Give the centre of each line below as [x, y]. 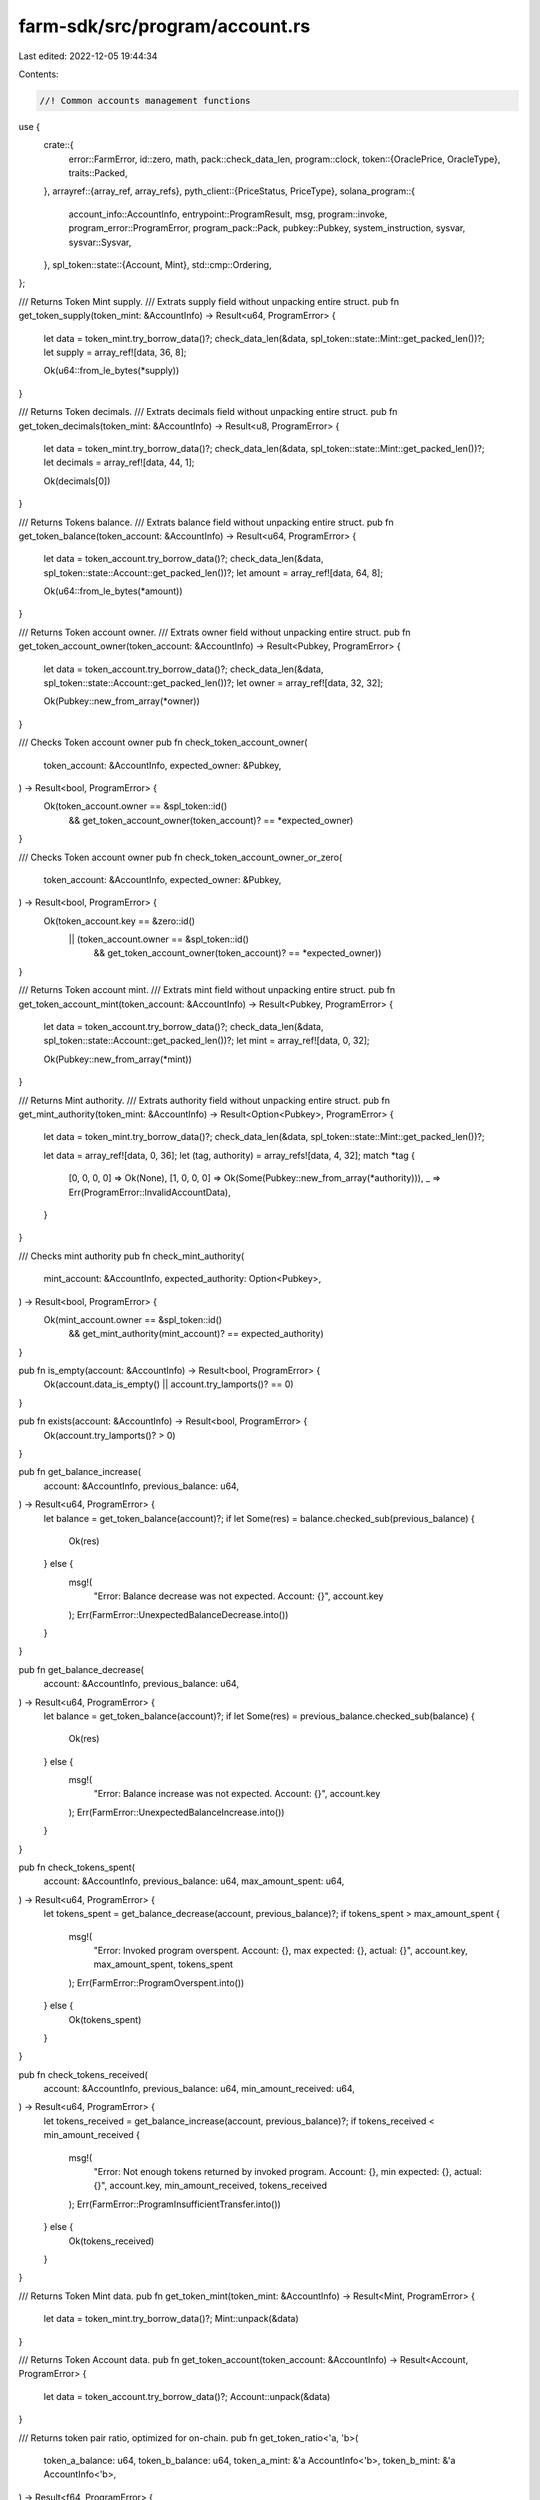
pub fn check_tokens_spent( [76, 1867]
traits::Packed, [98, 173]
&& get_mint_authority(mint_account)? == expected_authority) [196, 1334]
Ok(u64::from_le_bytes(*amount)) [113, 591]
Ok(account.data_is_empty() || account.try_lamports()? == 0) [168, 1384]
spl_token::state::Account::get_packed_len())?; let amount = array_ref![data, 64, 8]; [213, 572]
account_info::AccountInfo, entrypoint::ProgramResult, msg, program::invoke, [228, 214]
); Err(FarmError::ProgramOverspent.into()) [156, 1982]
